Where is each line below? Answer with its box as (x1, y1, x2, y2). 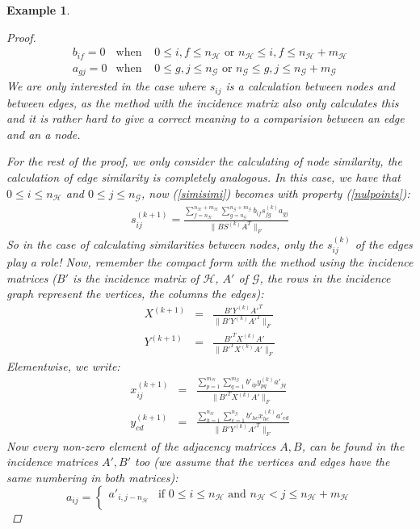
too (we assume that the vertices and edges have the (135, 453, 390, 470)
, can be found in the (301, 437, 405, 454)
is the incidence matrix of (73, 269, 199, 286)
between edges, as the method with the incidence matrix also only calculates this (6, 94, 399, 111)
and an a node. (6, 125, 81, 142)
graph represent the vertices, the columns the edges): (6, 285, 264, 302)
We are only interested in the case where (6, 78, 206, 94)
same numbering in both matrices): (6, 468, 178, 485)
